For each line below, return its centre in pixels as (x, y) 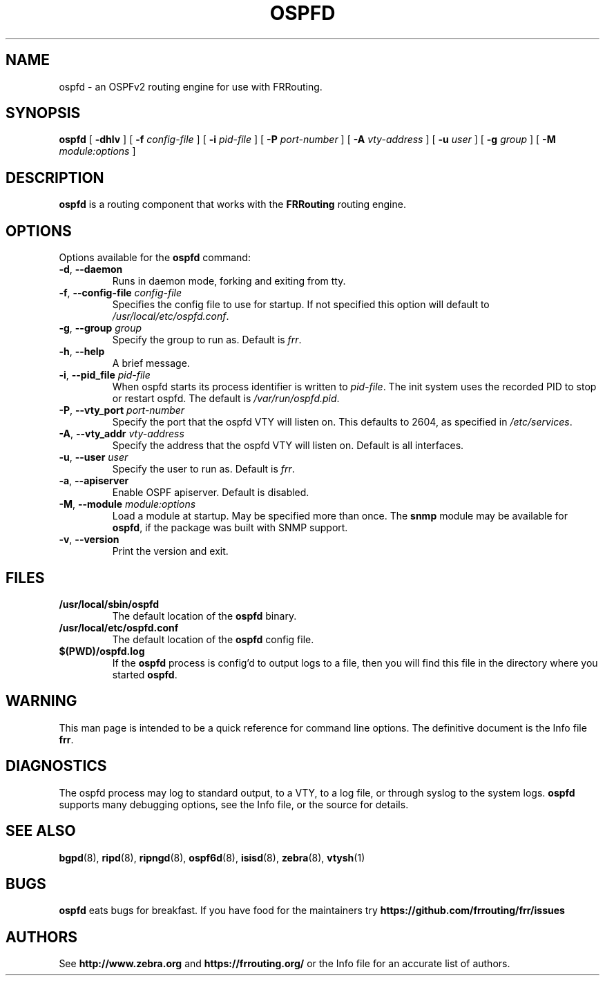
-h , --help (82, 352)
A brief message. (151, 363)
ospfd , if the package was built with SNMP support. (230, 528)
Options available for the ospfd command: (155, 258)
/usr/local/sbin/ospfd (109, 604)
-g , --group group (100, 328)
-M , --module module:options (127, 504)
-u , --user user (94, 457)
